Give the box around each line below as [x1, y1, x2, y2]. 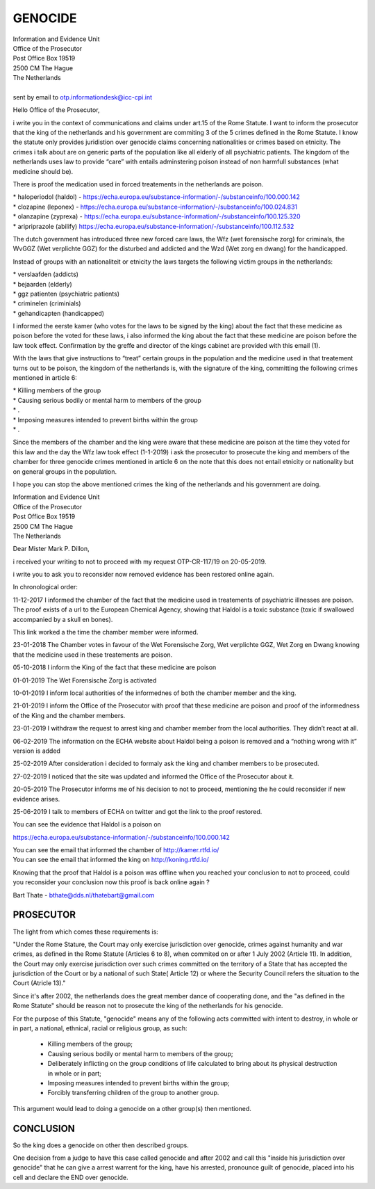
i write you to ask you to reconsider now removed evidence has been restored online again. [12, 570, 274, 579]
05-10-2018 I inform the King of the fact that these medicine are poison [12, 663, 217, 671]
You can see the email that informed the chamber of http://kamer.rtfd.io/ [12, 846, 219, 854]
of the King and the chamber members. [12, 711, 126, 719]
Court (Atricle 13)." [12, 979, 66, 987]
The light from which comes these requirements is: [12, 927, 159, 936]
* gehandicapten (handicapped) [12, 309, 104, 317]
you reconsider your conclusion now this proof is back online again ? [12, 878, 210, 886]
